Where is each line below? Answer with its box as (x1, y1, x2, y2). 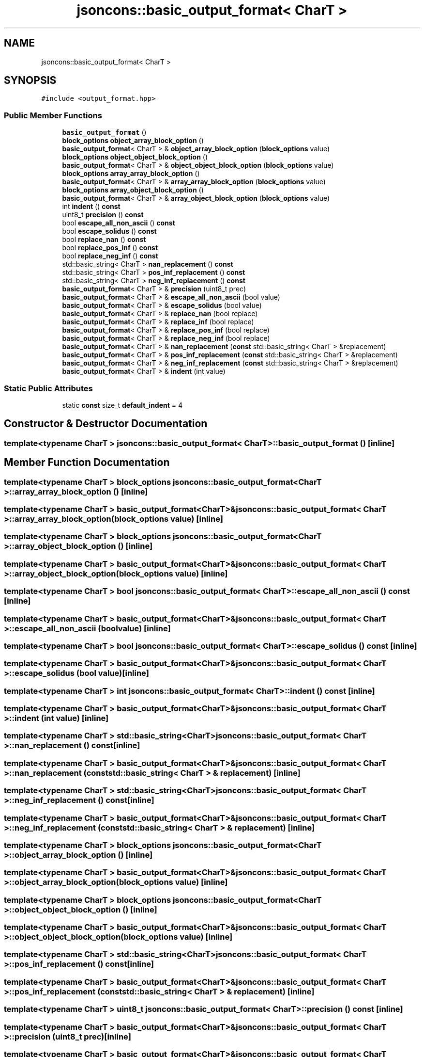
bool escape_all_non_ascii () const (62, 219, 175, 227)
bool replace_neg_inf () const (62, 252, 158, 260)
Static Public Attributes (4, 383, 93, 393)
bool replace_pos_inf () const (62, 243, 158, 252)
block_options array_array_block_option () (62, 169, 200, 178)
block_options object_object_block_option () (62, 153, 208, 161)
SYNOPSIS (4, 74, 57, 87)
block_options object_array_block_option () (62, 136, 204, 145)
